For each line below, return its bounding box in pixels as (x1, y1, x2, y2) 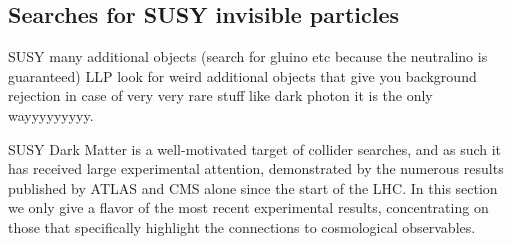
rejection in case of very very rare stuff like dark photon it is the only (8, 85, 433, 106)
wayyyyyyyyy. (8, 104, 94, 125)
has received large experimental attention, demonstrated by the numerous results (8, 158, 504, 179)
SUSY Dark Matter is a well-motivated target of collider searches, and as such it (8, 138, 502, 159)
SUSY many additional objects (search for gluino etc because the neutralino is (8, 46, 488, 67)
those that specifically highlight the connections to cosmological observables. (8, 216, 476, 237)
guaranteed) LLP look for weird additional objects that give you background (8, 65, 477, 86)
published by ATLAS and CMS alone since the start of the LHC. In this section (8, 177, 498, 198)
